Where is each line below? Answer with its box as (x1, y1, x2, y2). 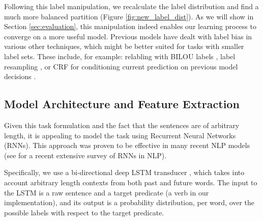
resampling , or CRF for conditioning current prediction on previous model (4, 61, 238, 71)
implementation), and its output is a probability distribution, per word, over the (4, 197, 255, 208)
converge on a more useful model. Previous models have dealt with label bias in (4, 31, 252, 41)
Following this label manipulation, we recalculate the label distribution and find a (4, 1, 259, 11)
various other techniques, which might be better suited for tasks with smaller (4, 41, 244, 52)
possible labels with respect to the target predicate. (4, 207, 164, 217)
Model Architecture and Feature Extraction (4, 96, 240, 112)
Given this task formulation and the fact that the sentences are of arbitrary (4, 119, 240, 130)
